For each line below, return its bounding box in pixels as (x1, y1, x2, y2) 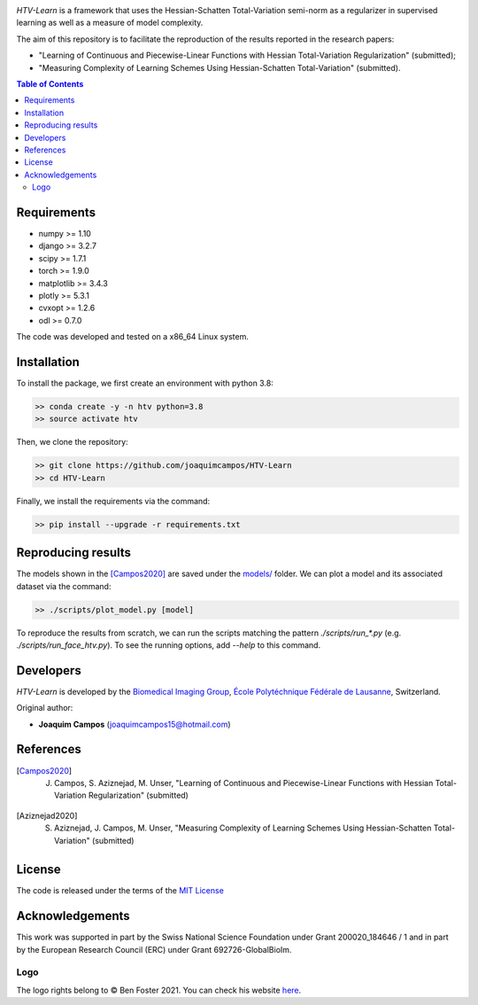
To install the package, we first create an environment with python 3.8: (16, 378, 274, 389)
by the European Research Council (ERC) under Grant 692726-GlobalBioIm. (16, 944, 292, 954)
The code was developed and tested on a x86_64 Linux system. (16, 331, 250, 342)
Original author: (16, 703, 73, 713)
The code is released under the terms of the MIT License (16, 885, 225, 896)
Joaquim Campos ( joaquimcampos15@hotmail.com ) (38, 719, 231, 729)
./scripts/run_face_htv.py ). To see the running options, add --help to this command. (16, 639, 321, 651)
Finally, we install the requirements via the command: (16, 495, 211, 506)
